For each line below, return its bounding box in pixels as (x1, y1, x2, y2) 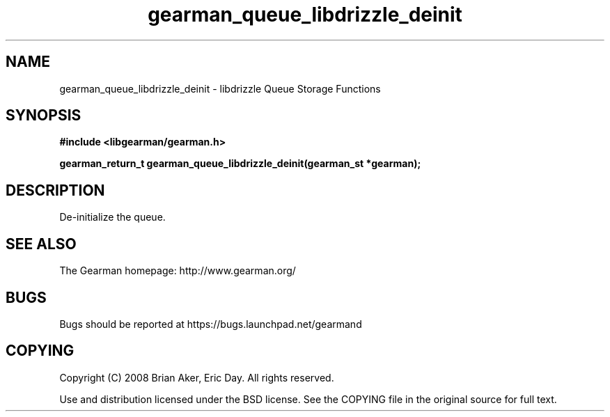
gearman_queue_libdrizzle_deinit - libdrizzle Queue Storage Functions (59, 82, 381, 95)
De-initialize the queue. (59, 211, 166, 223)
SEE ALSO (6, 235, 77, 253)
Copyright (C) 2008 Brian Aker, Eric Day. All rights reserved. (59, 371, 334, 384)
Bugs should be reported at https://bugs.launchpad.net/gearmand (59, 317, 362, 330)
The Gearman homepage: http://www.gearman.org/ (59, 265, 296, 277)
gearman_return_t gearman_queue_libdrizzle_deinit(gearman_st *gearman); (59, 157, 421, 170)
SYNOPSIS (6, 107, 81, 125)
